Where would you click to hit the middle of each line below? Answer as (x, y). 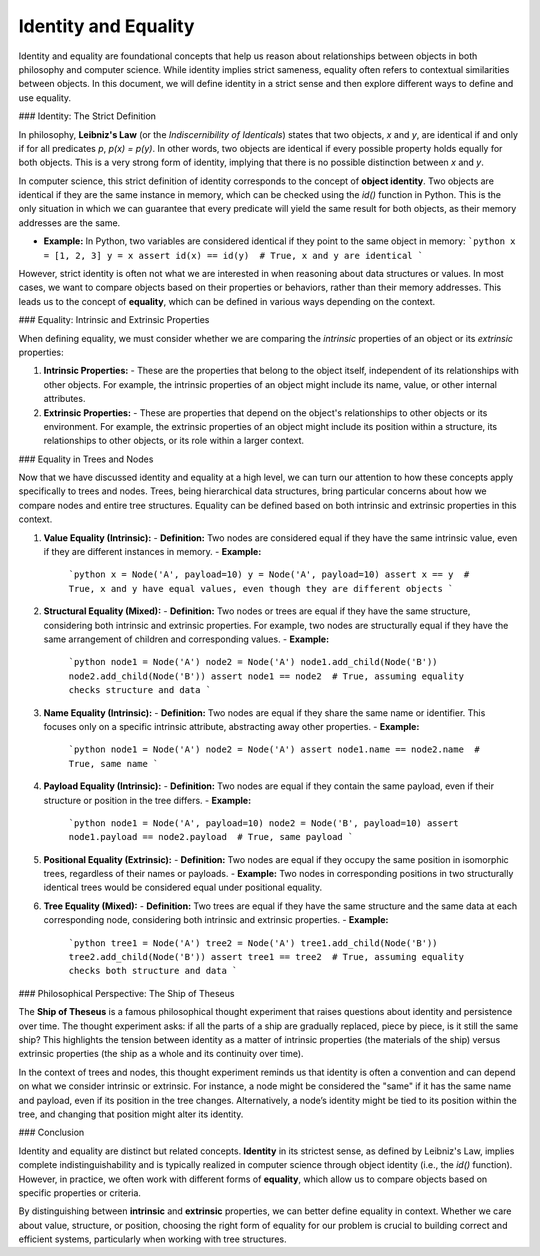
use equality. (45, 97)
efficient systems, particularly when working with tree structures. (152, 1239)
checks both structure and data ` (153, 971)
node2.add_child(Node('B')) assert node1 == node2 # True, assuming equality (266, 676)
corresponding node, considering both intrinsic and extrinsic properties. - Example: (216, 920)
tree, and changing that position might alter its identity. (131, 1114)
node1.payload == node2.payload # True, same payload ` (211, 837)
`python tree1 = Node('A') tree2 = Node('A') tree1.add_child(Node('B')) (253, 943)
